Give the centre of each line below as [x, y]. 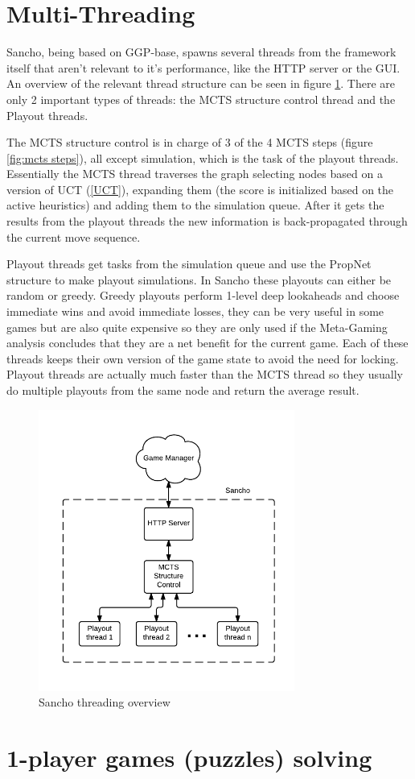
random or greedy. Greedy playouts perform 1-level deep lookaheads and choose [203, 295]
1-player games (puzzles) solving [189, 758]
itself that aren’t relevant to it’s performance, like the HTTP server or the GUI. [203, 67]
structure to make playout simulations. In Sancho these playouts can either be [199, 279]
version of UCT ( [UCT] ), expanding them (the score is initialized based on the [200, 189]
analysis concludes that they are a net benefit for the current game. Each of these [207, 343]
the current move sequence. [74, 236]
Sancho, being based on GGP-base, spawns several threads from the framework [201, 52]
